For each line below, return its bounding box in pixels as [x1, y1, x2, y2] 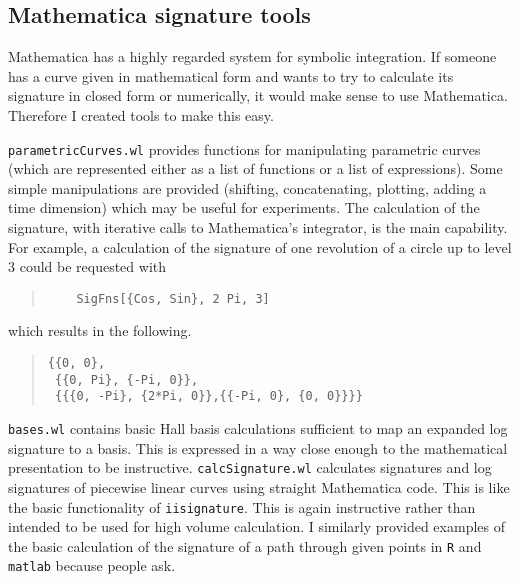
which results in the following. [8, 320, 192, 341]
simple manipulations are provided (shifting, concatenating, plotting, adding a [8, 177, 487, 198]
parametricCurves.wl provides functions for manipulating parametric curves [8, 138, 481, 159]
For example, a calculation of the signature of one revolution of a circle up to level [8, 236, 512, 257]
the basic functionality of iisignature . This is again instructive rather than [8, 496, 476, 517]
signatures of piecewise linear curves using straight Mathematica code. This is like [8, 476, 510, 497]
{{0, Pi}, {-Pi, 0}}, [54, 372, 199, 387]
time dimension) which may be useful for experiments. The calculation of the [8, 197, 480, 218]
